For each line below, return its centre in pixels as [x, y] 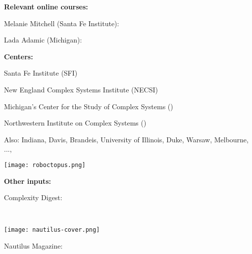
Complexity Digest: [33, 197]
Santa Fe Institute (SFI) [41, 73]
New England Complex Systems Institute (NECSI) [81, 89]
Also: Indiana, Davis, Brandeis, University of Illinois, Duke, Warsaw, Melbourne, [126, 139]
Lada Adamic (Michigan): [43, 40]
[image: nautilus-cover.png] [52, 230]
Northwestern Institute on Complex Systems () [75, 123]
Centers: [19, 56]
